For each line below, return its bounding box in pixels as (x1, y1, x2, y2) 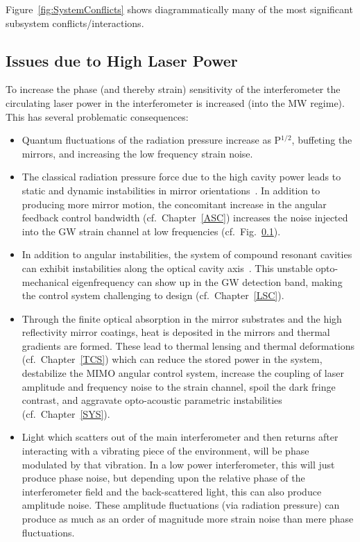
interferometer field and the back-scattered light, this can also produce (22, 484, 322, 498)
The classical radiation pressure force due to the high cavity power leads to (22, 169, 341, 184)
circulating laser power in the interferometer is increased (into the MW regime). (6, 95, 345, 110)
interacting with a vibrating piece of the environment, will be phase (22, 443, 309, 458)
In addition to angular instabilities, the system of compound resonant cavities (22, 247, 352, 262)
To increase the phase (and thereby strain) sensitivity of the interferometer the (6, 82, 341, 96)
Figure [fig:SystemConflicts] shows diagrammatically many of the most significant (6, 2, 353, 16)
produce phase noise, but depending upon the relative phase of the (22, 471, 305, 485)
